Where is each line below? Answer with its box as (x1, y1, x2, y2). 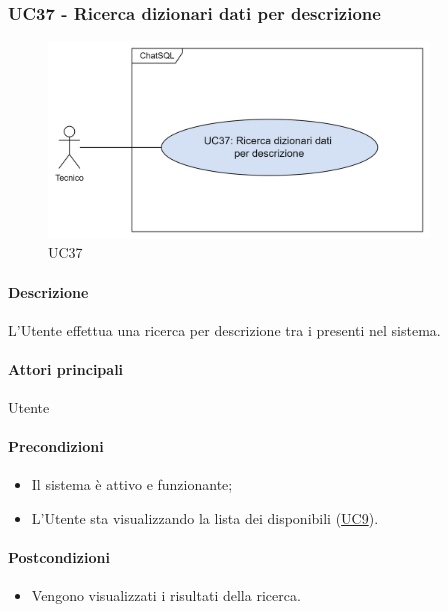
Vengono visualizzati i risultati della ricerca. (31, 585, 301, 606)
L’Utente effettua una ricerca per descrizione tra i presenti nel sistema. (8, 319, 441, 340)
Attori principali (8, 358, 124, 379)
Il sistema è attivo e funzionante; (31, 474, 233, 495)
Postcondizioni (8, 547, 110, 568)
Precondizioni (8, 436, 104, 457)
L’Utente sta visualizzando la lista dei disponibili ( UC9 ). (31, 508, 379, 529)
